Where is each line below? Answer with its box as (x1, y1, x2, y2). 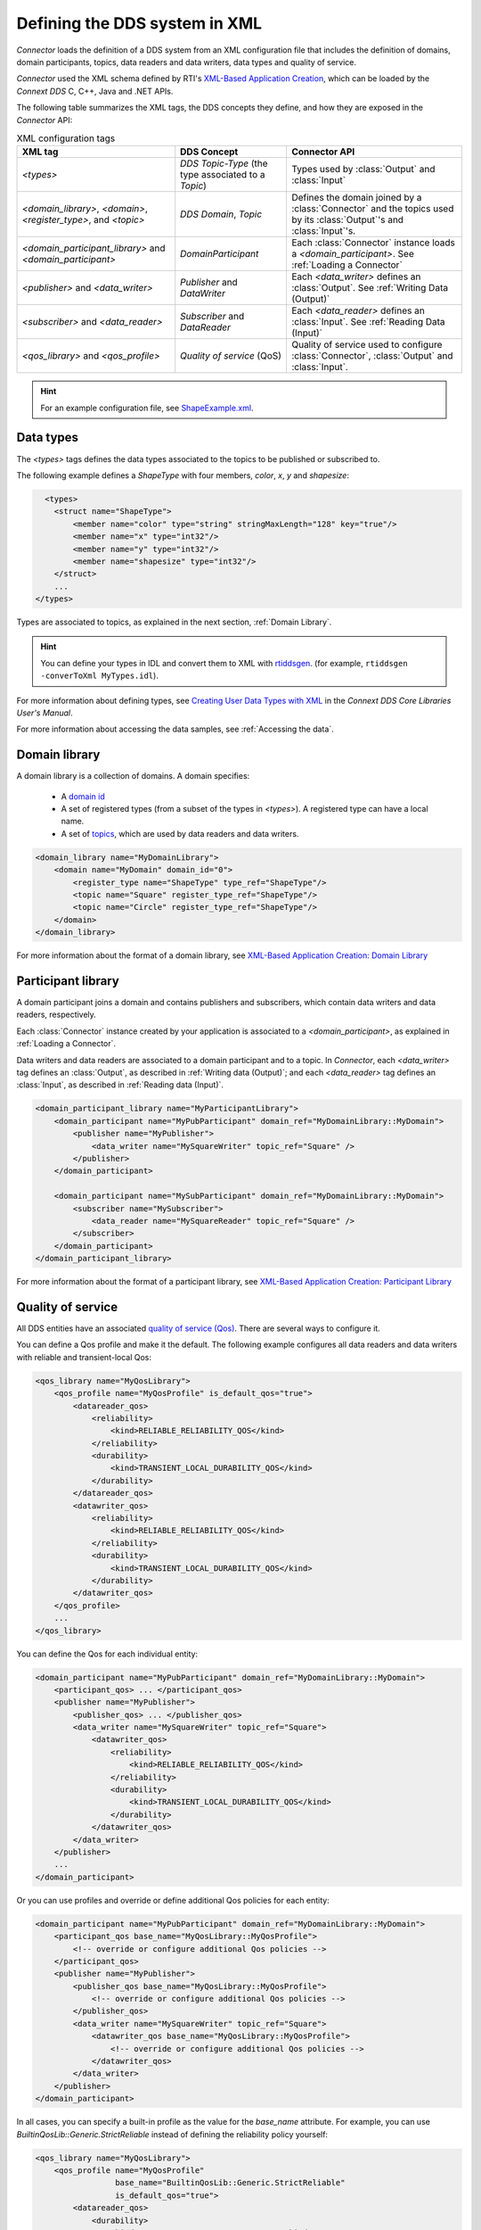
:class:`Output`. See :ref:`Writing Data (290, 282, 449, 294)
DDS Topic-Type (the (179, 157, 268, 169)
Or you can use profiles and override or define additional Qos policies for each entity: (16, 1895, 330, 1905)
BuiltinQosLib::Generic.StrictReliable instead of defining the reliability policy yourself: (16, 2128, 329, 2140)
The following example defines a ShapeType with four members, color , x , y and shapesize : (16, 469, 349, 481)
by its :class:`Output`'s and (290, 214, 404, 227)
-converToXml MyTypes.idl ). (40, 670, 159, 681)
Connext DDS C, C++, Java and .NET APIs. (16, 86, 174, 96)
